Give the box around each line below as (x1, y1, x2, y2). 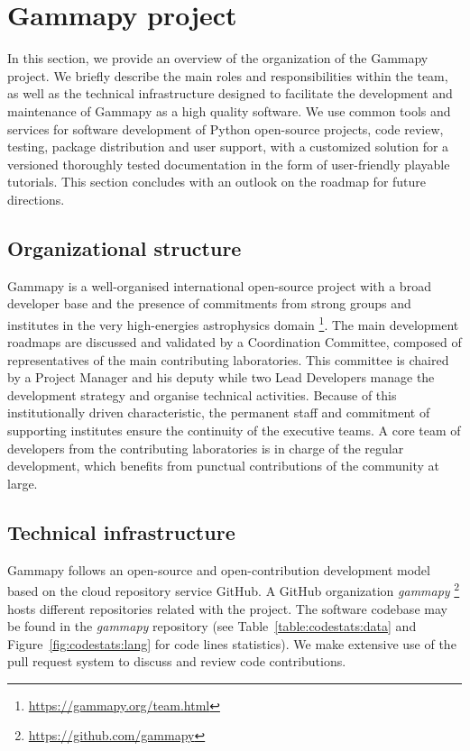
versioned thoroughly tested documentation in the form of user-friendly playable (7, 154, 450, 173)
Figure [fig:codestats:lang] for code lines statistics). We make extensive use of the (7, 634, 456, 653)
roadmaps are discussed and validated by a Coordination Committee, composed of (7, 333, 462, 352)
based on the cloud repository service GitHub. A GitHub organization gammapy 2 (7, 579, 460, 600)
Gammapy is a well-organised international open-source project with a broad (7, 276, 431, 295)
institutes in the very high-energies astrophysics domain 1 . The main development (7, 312, 459, 334)
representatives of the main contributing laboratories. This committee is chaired (7, 350, 449, 369)
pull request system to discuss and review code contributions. (7, 652, 346, 671)
